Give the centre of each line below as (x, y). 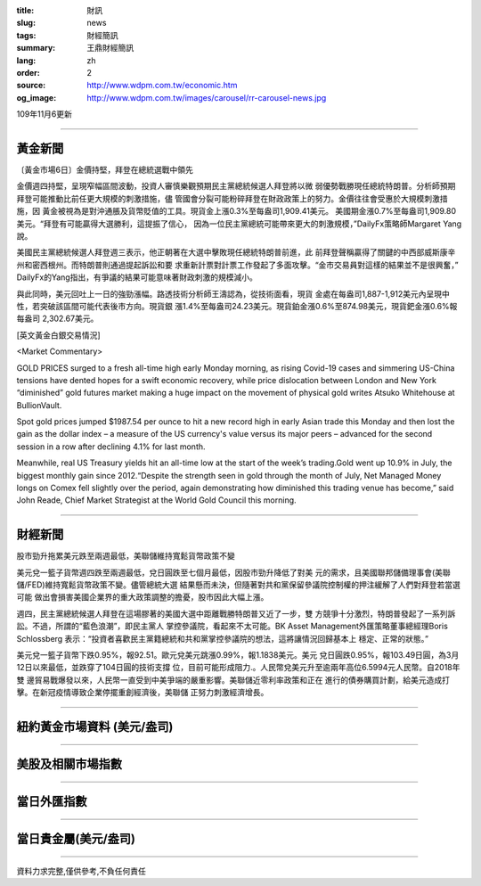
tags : (26, 35)
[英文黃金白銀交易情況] (59, 335)
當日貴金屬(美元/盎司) (76, 839)
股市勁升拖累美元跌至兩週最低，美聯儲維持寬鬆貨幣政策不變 (126, 556)
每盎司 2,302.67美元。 (57, 319)
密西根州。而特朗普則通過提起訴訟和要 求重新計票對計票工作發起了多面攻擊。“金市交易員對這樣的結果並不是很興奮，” (245, 265)
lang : (26, 60)
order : (28, 72)
